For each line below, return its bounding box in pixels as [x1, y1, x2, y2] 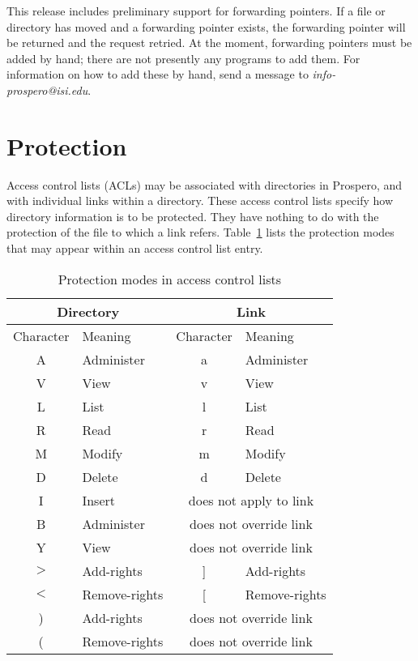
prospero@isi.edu [6, 81, 88, 98]
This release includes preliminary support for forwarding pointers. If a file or [6, 2, 386, 19]
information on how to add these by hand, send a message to [6, 66, 309, 83]
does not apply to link [188, 490, 314, 510]
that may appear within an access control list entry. [6, 240, 263, 257]
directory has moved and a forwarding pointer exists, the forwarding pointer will [6, 18, 406, 35]
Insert [82, 490, 116, 510]
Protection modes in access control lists [58, 269, 282, 288]
